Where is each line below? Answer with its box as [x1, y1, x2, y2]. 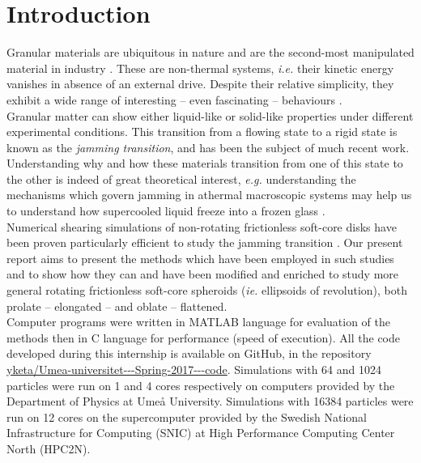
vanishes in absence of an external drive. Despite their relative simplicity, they [6, 75, 394, 92]
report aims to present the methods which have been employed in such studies [6, 249, 394, 266]
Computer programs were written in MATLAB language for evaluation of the [6, 313, 390, 330]
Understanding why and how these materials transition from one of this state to [6, 155, 403, 172]
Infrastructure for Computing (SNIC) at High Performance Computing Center [6, 424, 395, 441]
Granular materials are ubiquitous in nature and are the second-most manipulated [6, 44, 415, 61]
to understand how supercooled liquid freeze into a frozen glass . [6, 202, 325, 219]
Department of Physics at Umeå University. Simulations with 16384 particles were [6, 393, 414, 410]
